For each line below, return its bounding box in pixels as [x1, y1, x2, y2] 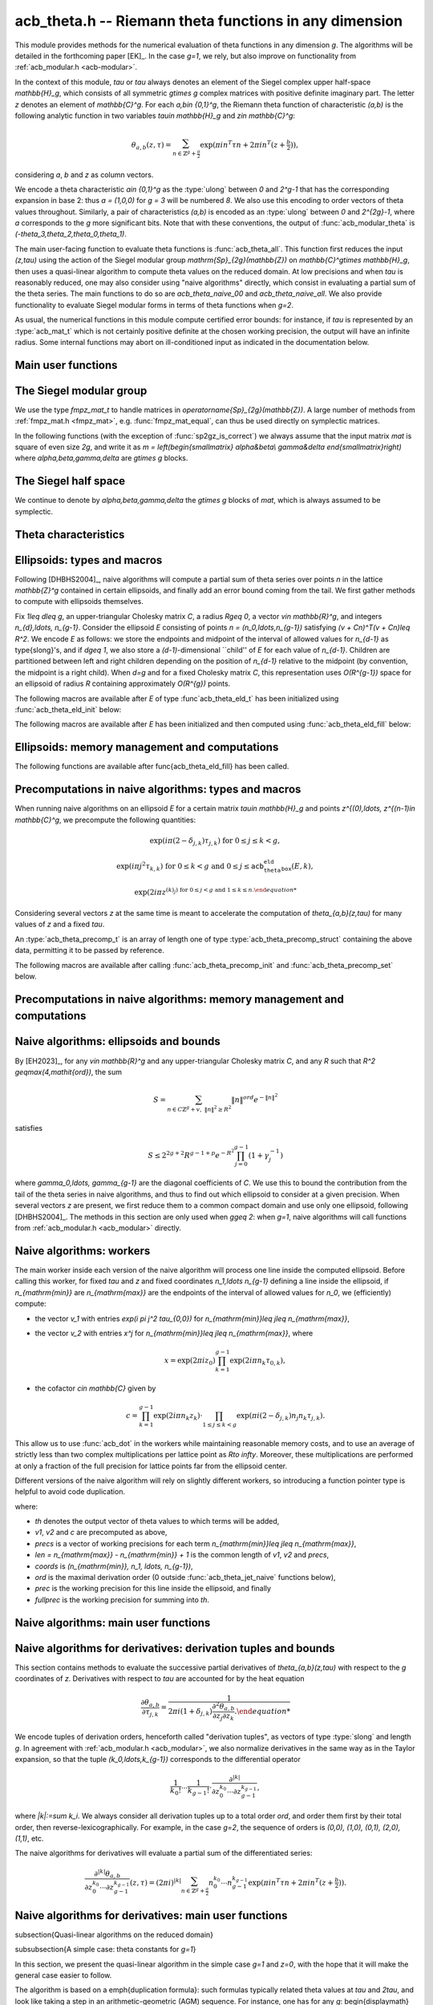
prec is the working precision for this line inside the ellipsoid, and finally [34, 1584, 272, 1594]
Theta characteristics [14, 528, 125, 541]
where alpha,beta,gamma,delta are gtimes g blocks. [14, 453, 188, 463]
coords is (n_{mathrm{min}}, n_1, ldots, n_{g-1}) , [34, 1561, 193, 1571]
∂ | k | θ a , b [93, 1867, 121, 1880]
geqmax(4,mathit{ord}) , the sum [14, 1067, 122, 1076]
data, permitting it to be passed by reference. [14, 946, 164, 955]
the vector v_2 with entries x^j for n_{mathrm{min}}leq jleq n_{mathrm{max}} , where [34, 1328, 314, 1338]
